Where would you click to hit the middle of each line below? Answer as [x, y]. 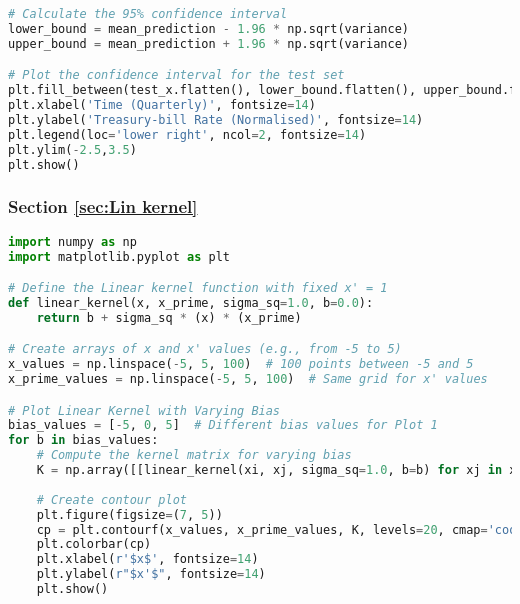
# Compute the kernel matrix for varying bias [194, 455]
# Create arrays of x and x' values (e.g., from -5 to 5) [205, 349]
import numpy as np [72, 241]
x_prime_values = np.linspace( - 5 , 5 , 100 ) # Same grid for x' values [248, 379]
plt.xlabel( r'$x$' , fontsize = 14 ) [147, 559]
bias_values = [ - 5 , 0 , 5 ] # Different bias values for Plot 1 [223, 425]
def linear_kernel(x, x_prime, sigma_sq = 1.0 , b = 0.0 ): [191, 302]
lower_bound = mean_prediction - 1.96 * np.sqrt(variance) [208, 28]
